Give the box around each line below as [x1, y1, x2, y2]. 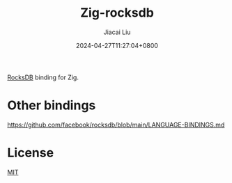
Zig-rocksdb [79, 5, 155, 21]
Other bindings [7, 97, 96, 113]
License [7, 145, 54, 161]
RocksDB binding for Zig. [7, 73, 79, 81]
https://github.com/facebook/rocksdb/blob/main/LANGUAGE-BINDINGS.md [7, 120, 225, 129]
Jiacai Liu [103, 28, 131, 36]
